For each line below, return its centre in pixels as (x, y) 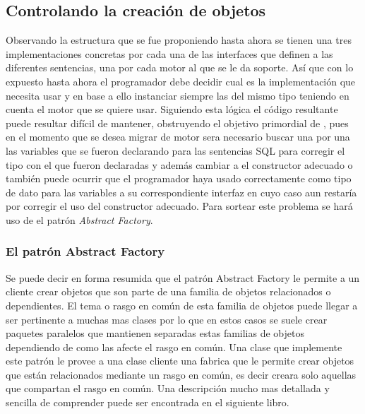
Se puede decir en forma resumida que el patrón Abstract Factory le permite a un (183, 277)
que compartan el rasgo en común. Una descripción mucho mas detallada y (168, 388)
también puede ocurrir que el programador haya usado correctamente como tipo (179, 178)
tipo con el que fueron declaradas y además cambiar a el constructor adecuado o (179, 164)
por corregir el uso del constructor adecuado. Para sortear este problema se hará (179, 206)
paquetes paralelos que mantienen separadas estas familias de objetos (155, 333)
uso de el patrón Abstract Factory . (79, 219)
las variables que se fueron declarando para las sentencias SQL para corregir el (175, 150)
